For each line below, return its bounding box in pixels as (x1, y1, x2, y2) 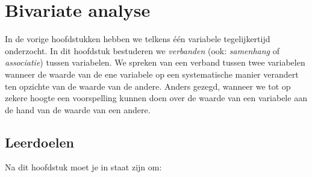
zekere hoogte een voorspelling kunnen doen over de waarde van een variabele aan (5, 92, 307, 104)
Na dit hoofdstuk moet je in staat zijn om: (5, 161, 162, 173)
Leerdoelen (5, 132, 75, 151)
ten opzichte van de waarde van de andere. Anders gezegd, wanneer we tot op (5, 79, 291, 92)
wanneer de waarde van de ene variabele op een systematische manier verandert (5, 67, 299, 80)
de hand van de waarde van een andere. (5, 103, 151, 116)
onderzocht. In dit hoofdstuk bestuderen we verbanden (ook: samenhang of (5, 44, 279, 57)
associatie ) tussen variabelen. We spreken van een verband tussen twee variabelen (5, 56, 305, 69)
